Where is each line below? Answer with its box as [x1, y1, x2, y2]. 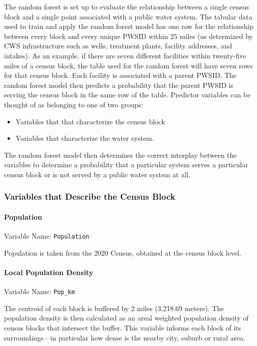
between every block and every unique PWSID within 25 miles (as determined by [4, 30, 253, 41]
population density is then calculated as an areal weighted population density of [4, 313, 249, 323]
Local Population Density [4, 267, 93, 277]
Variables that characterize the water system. [15, 133, 154, 143]
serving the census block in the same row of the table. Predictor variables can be [4, 89, 251, 100]
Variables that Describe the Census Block [4, 190, 176, 203]
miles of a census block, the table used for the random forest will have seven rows [4, 60, 253, 70]
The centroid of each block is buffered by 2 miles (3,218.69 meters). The [4, 303, 224, 313]
